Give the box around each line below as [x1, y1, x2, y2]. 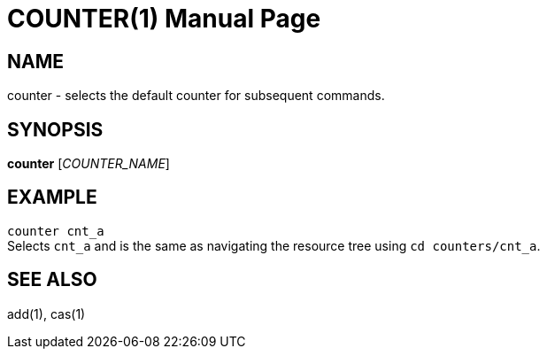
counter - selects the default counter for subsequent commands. [7, 88, 385, 104]
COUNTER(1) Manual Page [7, 4, 321, 34]
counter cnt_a [7, 223, 104, 238]
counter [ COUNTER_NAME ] [7, 156, 170, 172]
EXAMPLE [7, 186, 97, 209]
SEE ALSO [7, 268, 97, 291]
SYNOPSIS [7, 118, 104, 141]
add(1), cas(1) [7, 306, 86, 321]
